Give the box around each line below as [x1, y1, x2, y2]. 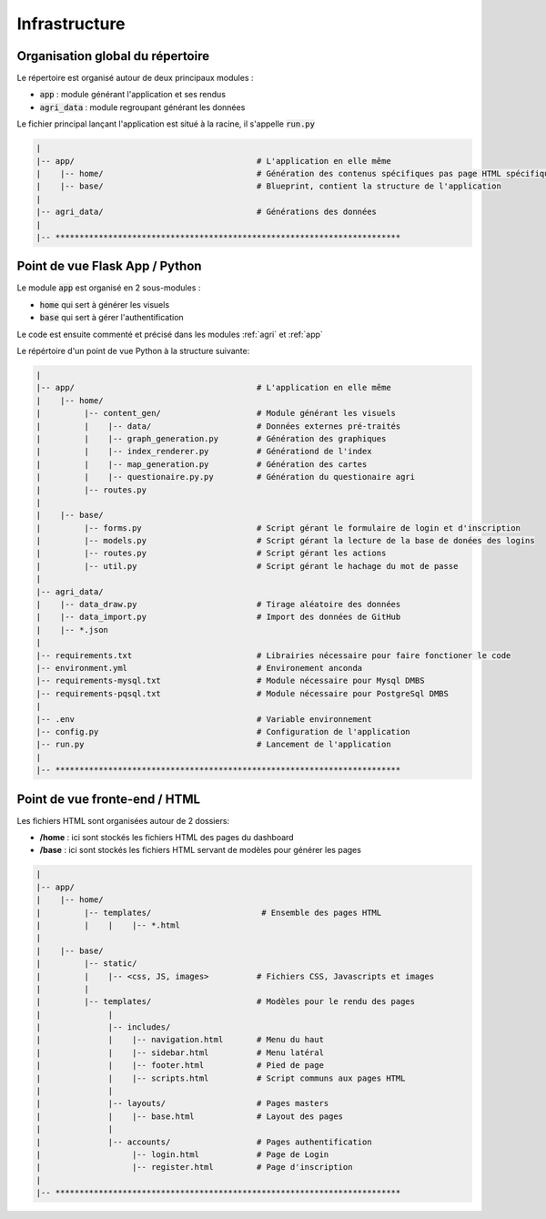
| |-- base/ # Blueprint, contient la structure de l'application [35, 181, 502, 191]
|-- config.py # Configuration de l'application [35, 726, 411, 736]
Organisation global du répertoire [16, 48, 209, 64]
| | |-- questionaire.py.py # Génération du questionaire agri [35, 472, 416, 483]
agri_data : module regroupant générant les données [39, 101, 246, 113]
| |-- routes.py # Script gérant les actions [35, 548, 387, 559]
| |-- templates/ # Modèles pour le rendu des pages [35, 997, 416, 1007]
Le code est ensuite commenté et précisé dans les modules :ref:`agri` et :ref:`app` [16, 329, 323, 340]
